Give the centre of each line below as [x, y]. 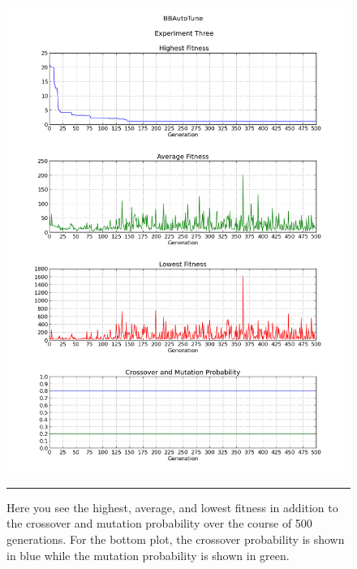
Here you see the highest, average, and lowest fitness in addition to [172, 507]
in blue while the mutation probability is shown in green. [148, 555]
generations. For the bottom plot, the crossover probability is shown [176, 539]
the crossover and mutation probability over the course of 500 [159, 523]
